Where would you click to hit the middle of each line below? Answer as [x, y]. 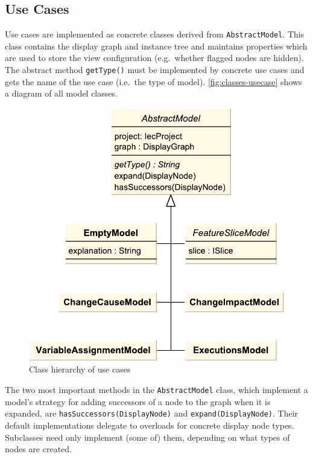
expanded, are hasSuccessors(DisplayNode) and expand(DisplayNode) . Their [152, 413]
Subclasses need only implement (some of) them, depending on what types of [147, 437]
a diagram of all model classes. [61, 93]
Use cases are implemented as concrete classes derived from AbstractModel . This [155, 34]
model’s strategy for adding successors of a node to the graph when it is [138, 401]
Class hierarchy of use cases [80, 369]
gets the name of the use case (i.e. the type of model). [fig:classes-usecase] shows [153, 81]
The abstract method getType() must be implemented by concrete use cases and [155, 70]
